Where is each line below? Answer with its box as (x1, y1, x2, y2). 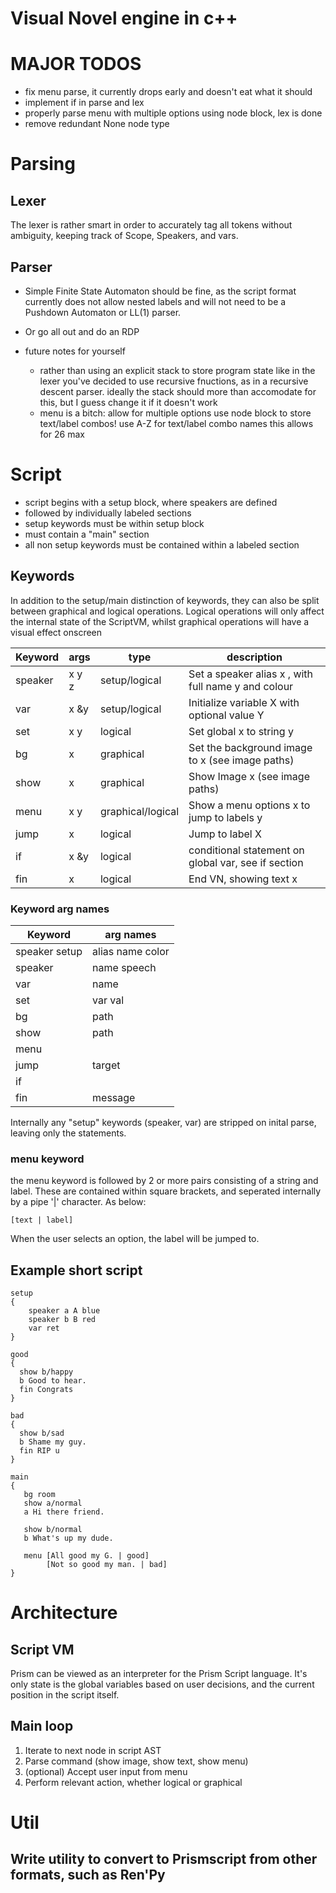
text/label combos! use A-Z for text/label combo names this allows (39, 417, 314, 429)
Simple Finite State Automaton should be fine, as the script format (24, 285, 297, 297)
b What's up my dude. (23, 1533, 114, 1544)
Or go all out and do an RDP (24, 325, 140, 337)
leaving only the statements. (10, 1127, 127, 1139)
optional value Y (188, 708, 265, 722)
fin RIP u (19, 1446, 60, 1456)
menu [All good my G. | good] (23, 1551, 150, 1561)
